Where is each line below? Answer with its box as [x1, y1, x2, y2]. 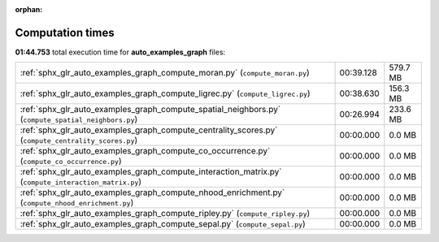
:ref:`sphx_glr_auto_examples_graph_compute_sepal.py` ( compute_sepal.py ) [20, 218, 306, 230]
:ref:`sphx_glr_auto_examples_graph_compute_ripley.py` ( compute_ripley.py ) [20, 208, 311, 219]
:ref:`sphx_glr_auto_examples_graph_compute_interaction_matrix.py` [20, 166, 282, 178]
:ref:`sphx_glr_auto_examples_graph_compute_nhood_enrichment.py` [20, 187, 285, 198]
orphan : [15, 5, 43, 14]
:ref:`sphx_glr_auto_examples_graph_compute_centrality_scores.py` [20, 124, 278, 136]
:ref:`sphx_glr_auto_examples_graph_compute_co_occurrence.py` [20, 145, 271, 157]
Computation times [15, 25, 115, 40]
